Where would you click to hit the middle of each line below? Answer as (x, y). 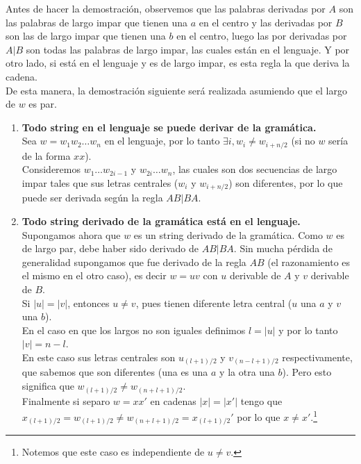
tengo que (261, 400)
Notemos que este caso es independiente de (113, 452)
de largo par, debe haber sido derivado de (110, 248)
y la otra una (247, 372)
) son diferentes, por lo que (286, 182)
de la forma (46, 155)
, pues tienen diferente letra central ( (214, 303)
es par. (43, 104)
